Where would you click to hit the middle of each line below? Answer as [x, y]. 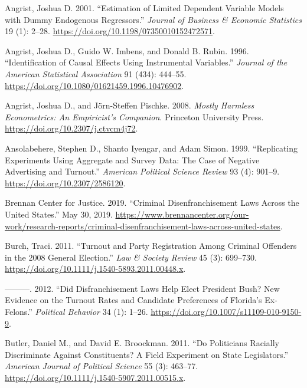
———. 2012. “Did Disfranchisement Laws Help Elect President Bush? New [142, 288]
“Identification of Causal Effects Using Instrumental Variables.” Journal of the [146, 62]
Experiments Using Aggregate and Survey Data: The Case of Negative [132, 160]
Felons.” [19, 312]
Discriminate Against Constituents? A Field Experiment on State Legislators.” [147, 354]
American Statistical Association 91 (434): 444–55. [96, 73]
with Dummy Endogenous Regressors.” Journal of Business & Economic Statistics [153, 19]
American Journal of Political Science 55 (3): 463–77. [102, 366]
